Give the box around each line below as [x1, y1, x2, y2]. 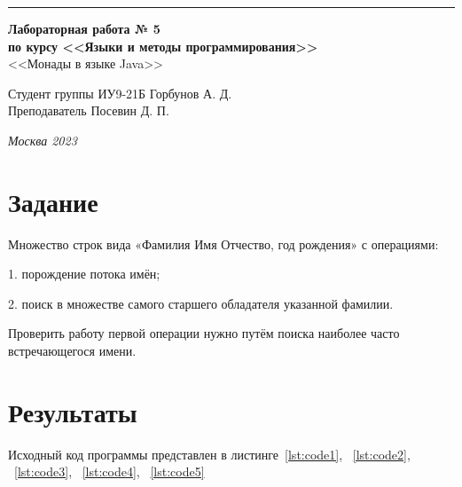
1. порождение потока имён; [8, 264, 161, 283]
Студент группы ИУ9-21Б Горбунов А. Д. [8, 83, 232, 102]
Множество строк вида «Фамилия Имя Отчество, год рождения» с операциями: [8, 234, 439, 253]
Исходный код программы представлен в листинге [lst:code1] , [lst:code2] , [8, 444, 411, 463]
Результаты [8, 393, 137, 429]
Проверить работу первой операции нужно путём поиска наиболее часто [8, 324, 400, 342]
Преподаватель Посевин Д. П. [8, 101, 169, 120]
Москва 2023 [8, 130, 77, 149]
